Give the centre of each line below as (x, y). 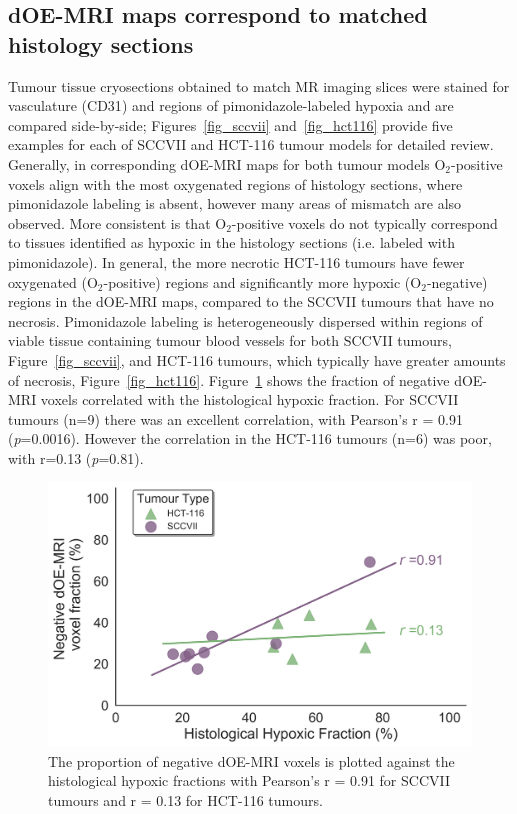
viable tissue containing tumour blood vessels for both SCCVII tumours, (230, 340)
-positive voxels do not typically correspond (364, 222)
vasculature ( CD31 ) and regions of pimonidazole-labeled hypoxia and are (231, 105)
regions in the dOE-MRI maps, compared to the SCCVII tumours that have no (251, 301)
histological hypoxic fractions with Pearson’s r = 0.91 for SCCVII (249, 780)
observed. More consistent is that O (117, 222)
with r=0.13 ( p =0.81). (76, 457)
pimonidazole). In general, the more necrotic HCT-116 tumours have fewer (236, 261)
